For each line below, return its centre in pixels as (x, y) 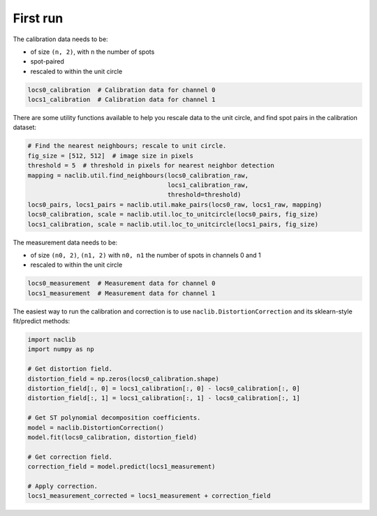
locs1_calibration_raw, (208, 185)
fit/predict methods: (42, 321)
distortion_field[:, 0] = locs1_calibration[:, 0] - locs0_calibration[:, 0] (164, 389)
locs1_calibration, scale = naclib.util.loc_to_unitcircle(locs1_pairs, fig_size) (173, 224)
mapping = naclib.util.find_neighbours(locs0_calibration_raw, (138, 175)
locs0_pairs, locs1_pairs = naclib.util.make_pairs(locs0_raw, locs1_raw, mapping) (175, 205)
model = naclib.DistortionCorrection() (96, 427)
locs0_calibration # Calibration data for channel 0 (121, 90)
